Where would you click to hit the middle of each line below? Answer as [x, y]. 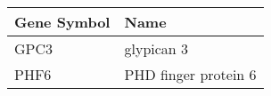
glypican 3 [156, 48]
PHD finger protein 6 [190, 74]
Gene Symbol [62, 22]
